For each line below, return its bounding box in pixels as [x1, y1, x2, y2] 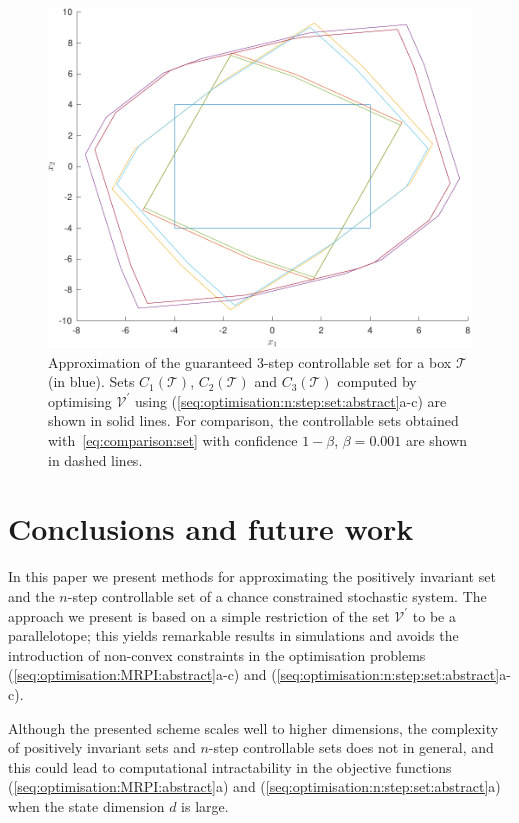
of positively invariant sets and [8, 737, 196, 758]
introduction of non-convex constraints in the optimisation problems [8, 644, 426, 665]
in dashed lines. [48, 449, 143, 470]
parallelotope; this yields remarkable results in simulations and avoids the [8, 625, 459, 646]
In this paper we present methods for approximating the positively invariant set [8, 566, 496, 587]
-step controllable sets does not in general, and [208, 737, 494, 758]
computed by [337, 371, 417, 392]
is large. [181, 795, 229, 816]
